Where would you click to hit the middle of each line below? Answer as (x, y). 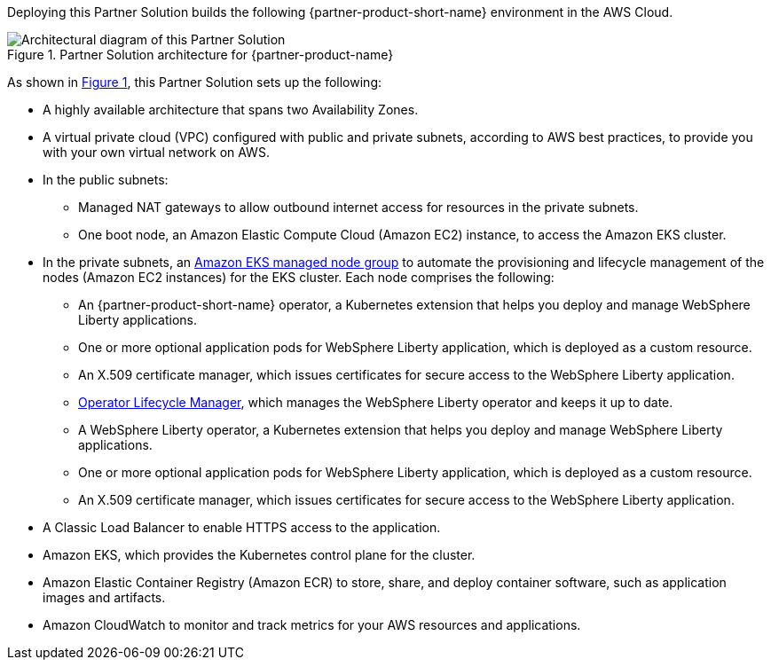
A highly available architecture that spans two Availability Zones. (231, 110)
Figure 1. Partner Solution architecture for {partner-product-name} (201, 55)
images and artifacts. (104, 597)
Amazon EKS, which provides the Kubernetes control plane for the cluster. (259, 555)
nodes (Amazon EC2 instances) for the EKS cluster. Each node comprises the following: (299, 277)
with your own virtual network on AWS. (156, 152)
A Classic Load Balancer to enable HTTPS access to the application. (242, 527)
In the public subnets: (106, 180)
